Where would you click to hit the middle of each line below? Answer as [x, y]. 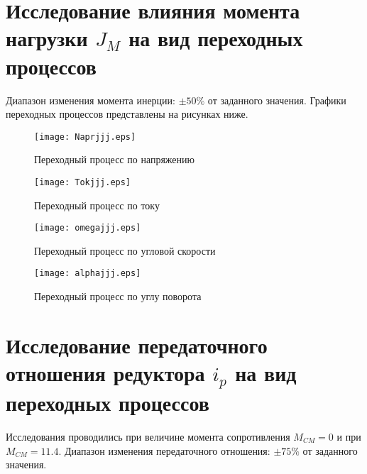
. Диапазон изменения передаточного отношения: [164, 450]
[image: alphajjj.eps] [88, 274]
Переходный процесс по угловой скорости [125, 250]
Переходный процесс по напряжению [114, 159]
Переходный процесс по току [97, 205]
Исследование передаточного [137, 345]
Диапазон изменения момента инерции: [91, 100]
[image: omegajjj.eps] [88, 228]
